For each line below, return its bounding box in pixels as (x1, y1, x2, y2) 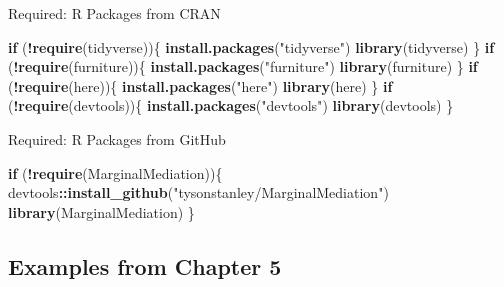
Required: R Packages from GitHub (8, 128, 226, 149)
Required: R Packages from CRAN (8, 3, 221, 23)
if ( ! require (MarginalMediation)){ (8, 162, 223, 183)
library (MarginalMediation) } (8, 201, 195, 222)
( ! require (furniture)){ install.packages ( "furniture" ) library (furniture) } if (8, 56, 478, 77)
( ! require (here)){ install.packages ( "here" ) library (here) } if (8, 75, 393, 96)
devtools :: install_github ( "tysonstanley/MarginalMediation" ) (8, 182, 389, 203)
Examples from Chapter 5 (8, 250, 282, 281)
